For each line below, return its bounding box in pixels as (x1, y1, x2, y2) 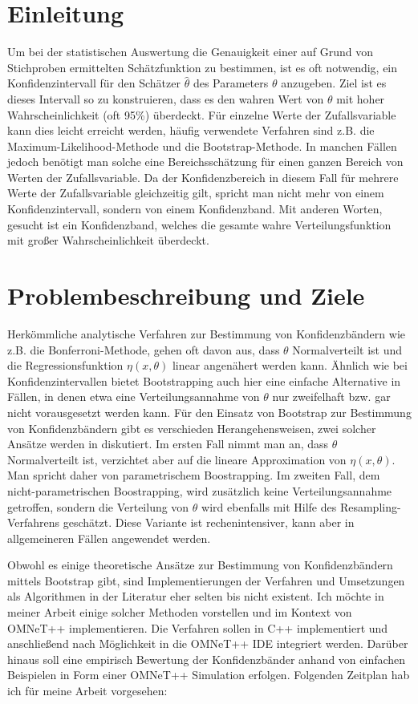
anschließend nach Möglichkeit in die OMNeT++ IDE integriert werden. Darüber (7, 635, 408, 652)
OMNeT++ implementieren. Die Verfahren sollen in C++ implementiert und (7, 619, 388, 636)
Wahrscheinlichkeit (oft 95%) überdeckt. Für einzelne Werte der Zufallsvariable (7, 106, 396, 123)
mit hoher (336, 90, 385, 107)
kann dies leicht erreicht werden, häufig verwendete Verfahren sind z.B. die (7, 122, 375, 139)
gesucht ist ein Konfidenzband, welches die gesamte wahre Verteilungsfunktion (7, 216, 392, 233)
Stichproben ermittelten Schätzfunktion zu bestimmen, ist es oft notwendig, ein (7, 59, 398, 75)
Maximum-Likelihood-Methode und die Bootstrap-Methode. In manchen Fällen (7, 137, 397, 154)
